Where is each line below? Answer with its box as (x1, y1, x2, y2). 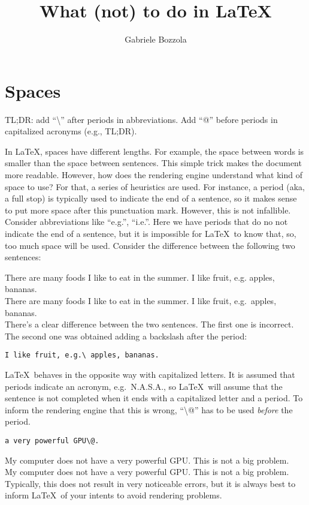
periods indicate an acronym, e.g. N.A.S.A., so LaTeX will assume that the (5, 380, 283, 392)
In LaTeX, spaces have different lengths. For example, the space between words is (5, 145, 304, 157)
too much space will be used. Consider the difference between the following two (5, 239, 295, 251)
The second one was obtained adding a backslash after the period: (5, 329, 247, 342)
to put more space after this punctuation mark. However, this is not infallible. (5, 203, 291, 216)
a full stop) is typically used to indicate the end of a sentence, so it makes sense (5, 192, 297, 205)
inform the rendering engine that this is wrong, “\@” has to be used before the (5, 403, 293, 416)
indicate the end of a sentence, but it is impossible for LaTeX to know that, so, (5, 227, 296, 239)
